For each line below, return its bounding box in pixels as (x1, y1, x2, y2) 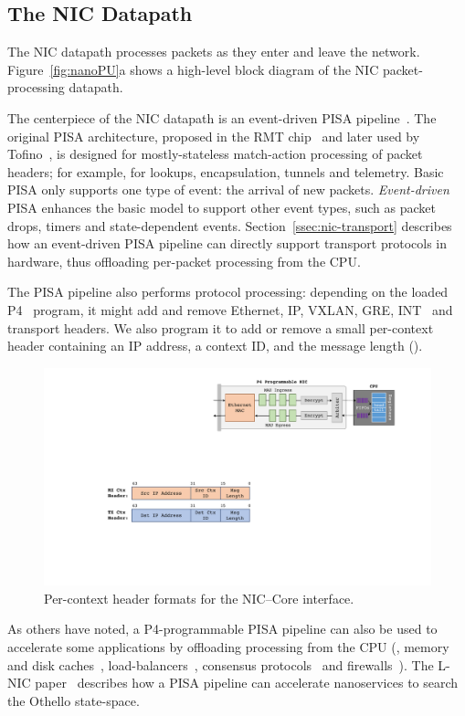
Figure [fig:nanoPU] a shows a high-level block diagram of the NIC (7, 59, 379, 79)
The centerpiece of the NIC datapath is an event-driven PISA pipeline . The (7, 108, 437, 127)
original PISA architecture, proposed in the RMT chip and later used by (7, 126, 420, 145)
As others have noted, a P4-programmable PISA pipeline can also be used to (7, 619, 438, 638)
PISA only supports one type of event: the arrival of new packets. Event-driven (7, 180, 449, 199)
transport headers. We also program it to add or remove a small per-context (7, 318, 434, 337)
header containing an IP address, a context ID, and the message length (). (7, 336, 423, 355)
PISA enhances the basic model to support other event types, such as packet (7, 197, 436, 216)
